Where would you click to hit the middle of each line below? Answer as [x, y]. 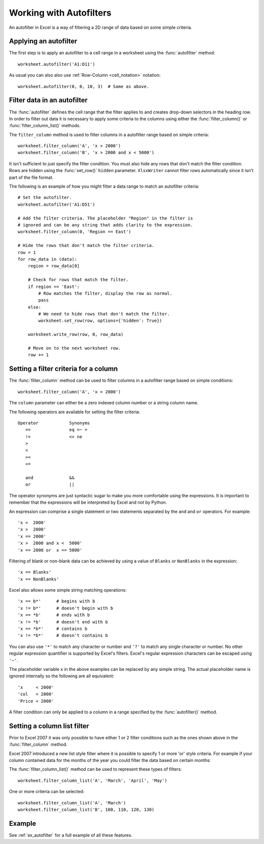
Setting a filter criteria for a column [64, 369]
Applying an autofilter [43, 41]
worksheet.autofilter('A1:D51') [56, 204]
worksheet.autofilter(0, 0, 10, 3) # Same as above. [83, 86]
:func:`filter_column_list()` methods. [45, 126]
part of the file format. [31, 177]
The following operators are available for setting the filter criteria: [75, 412]
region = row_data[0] [54, 266]
